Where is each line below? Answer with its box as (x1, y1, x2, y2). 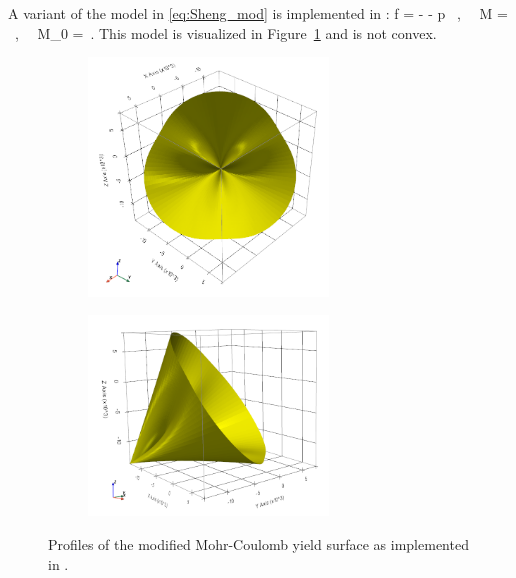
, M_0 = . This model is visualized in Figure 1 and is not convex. (14, 22, 437, 43)
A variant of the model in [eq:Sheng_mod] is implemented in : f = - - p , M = (8, 3, 508, 23)
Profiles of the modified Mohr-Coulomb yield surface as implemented (48, 534, 469, 555)
